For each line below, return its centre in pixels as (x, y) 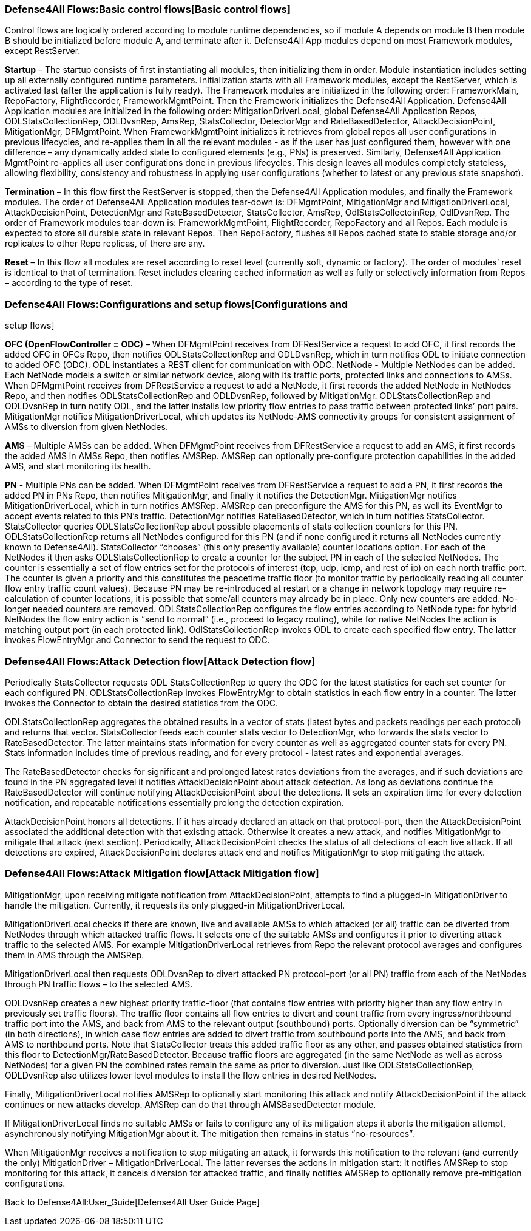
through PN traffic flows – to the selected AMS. (99, 984)
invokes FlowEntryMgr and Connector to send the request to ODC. (137, 640)
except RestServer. (43, 51)
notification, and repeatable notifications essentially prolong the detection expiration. (174, 802)
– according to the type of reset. (69, 283)
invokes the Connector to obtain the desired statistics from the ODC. (142, 703)
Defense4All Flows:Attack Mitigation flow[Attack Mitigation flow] (162, 874)
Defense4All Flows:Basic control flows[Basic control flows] (148, 9)
